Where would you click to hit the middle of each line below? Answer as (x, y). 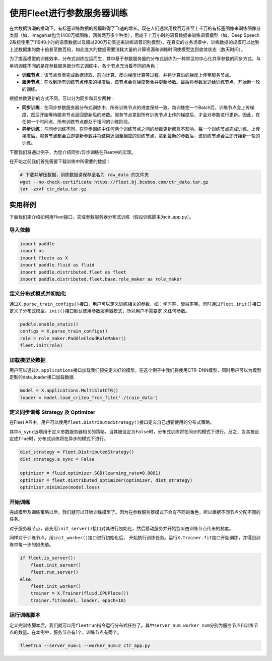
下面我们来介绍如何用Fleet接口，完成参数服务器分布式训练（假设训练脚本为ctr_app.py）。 (101, 217)
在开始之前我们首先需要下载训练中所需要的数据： (60, 161)
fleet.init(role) (41, 345)
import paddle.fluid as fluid (57, 265)
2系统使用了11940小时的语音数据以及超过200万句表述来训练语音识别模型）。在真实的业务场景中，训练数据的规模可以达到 (134, 42)
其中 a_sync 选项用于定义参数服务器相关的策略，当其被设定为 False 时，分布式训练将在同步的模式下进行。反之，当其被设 (134, 431)
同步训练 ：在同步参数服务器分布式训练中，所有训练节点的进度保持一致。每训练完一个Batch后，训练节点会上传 (136, 107)
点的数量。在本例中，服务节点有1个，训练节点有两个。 (65, 632)
